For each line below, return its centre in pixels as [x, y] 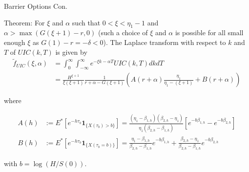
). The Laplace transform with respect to [165, 42]
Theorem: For [24, 22]
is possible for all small [209, 32]
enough [15, 42]
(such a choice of [123, 32]
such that [86, 22]
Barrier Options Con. [36, 6]
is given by [71, 52]
